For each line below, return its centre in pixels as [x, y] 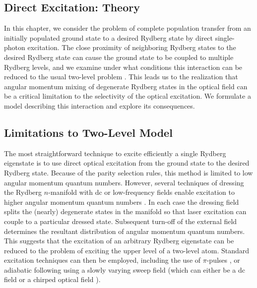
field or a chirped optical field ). [52, 279]
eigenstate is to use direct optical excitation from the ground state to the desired [127, 163]
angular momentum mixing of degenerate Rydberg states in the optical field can [126, 86]
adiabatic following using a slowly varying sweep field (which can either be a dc [125, 269]
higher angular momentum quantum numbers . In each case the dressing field [122, 202]
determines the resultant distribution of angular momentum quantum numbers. [125, 231]
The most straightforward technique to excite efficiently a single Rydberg [115, 153]
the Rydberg [23, 192]
